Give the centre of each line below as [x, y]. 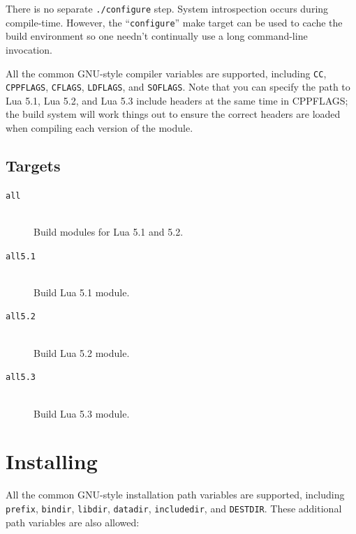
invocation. [29, 49]
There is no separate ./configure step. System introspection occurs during [167, 8]
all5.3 [21, 377]
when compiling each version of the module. [99, 128]
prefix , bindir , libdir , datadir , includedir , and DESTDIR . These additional [174, 508]
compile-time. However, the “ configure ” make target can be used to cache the [174, 22]
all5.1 [21, 256]
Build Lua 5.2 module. [82, 352]
